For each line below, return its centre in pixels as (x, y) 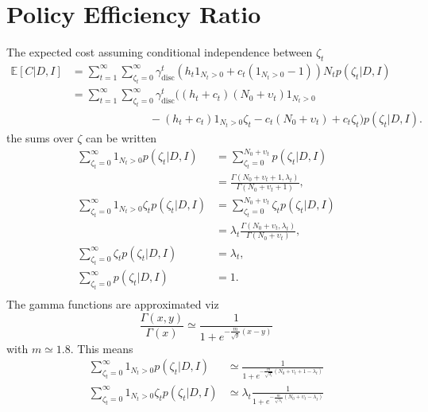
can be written (121, 138)
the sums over (40, 138)
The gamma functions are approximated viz (113, 304)
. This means (102, 348)
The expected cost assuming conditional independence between (160, 52)
